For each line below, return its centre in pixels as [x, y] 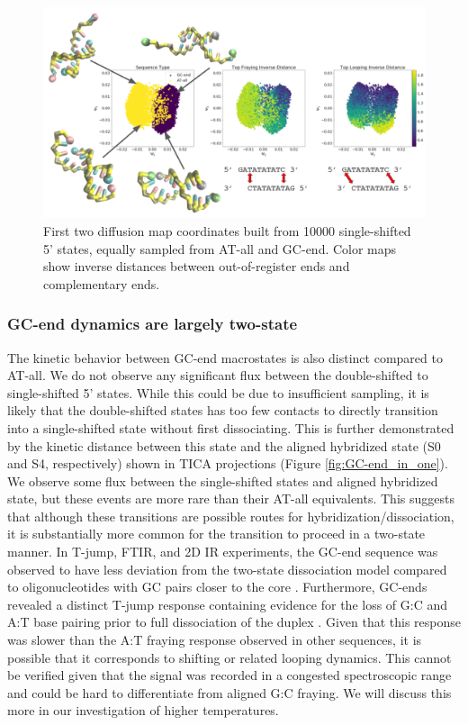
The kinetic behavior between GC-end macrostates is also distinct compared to [225, 357]
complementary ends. [102, 283]
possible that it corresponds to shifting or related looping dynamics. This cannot [229, 657]
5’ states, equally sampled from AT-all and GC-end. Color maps [220, 248]
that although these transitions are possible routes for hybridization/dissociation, [231, 516]
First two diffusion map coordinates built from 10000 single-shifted [227, 230]
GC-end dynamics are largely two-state [153, 324]
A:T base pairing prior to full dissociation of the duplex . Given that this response [234, 622]
